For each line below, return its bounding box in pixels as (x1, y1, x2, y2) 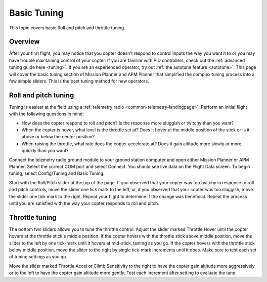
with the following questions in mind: (9, 111, 84, 117)
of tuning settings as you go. (9, 254, 68, 260)
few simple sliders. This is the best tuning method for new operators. (9, 78, 149, 84)
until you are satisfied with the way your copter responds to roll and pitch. (9, 201, 159, 206)
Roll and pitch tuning (9, 91, 74, 99)
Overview (9, 38, 40, 46)
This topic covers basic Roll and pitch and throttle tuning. (9, 25, 126, 31)
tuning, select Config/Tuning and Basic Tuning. (9, 170, 105, 176)
